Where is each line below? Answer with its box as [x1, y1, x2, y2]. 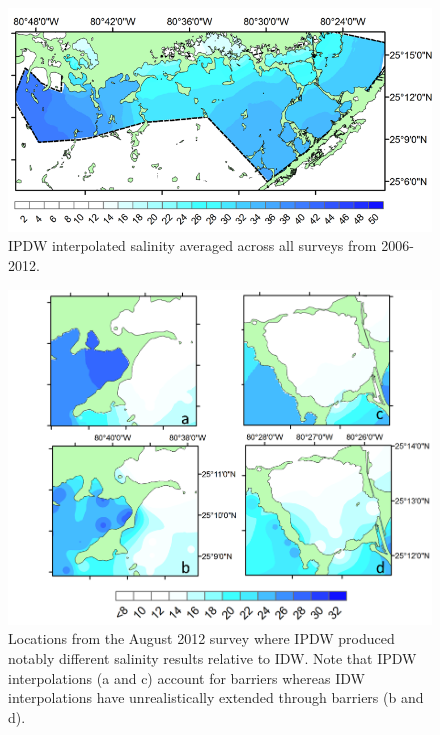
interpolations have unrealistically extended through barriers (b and [8, 687, 424, 708]
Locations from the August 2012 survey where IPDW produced [8, 628, 395, 649]
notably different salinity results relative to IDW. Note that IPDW [8, 647, 417, 668]
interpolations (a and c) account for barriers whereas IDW [8, 667, 365, 688]
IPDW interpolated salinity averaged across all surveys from [8, 235, 377, 256]
